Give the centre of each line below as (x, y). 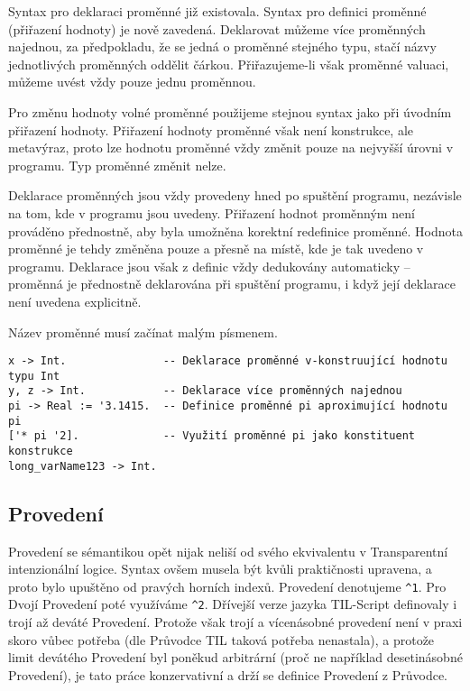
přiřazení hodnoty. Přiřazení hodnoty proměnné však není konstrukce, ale (211, 129)
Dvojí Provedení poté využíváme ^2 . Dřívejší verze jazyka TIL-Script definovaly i (233, 604)
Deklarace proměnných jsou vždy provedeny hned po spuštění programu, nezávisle (235, 195)
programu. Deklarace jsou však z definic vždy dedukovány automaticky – (209, 266)
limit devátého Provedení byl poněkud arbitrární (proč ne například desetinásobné (235, 657)
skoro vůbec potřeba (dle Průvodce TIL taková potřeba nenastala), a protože (221, 639)
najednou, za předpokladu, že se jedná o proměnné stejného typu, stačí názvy (222, 46)
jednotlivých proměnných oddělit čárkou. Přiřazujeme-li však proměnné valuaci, (229, 64)
